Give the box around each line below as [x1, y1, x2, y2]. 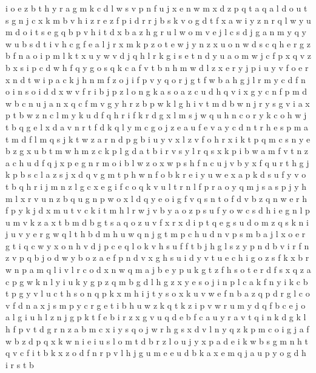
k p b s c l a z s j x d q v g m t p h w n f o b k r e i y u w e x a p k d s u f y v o [5, 168, 306, 181]
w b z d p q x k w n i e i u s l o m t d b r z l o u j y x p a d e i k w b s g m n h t [5, 334, 309, 347]
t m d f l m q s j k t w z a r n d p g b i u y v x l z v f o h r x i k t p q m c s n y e [5, 132, 311, 145]
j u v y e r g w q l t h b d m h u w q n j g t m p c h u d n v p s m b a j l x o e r [5, 227, 306, 240]
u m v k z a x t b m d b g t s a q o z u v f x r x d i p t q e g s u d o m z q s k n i [5, 215, 309, 228]
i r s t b [5, 358, 34, 371]
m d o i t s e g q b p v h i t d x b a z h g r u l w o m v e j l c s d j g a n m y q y [5, 25, 306, 38]
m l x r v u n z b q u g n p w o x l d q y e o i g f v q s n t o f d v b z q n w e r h [5, 192, 308, 204]
